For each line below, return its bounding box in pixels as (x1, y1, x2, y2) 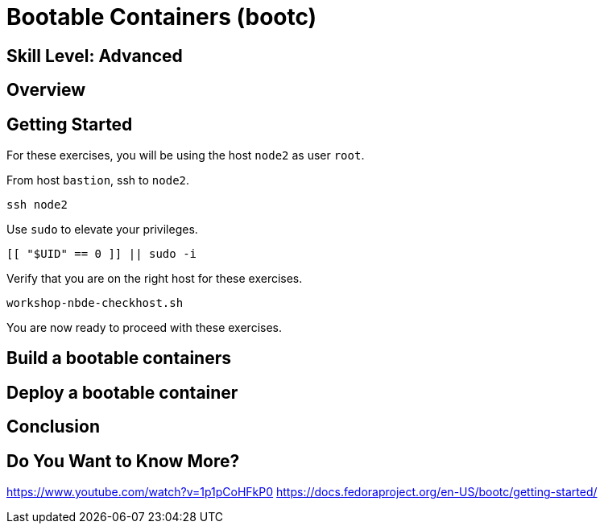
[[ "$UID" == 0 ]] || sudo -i (6, 247, 197, 261)
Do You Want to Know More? (6, 450, 240, 471)
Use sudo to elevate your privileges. (6, 222, 198, 237)
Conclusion (6, 416, 101, 437)
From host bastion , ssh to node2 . (6, 173, 190, 188)
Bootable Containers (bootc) (6, 3, 317, 31)
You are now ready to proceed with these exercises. (6, 321, 282, 335)
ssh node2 (6, 198, 68, 212)
